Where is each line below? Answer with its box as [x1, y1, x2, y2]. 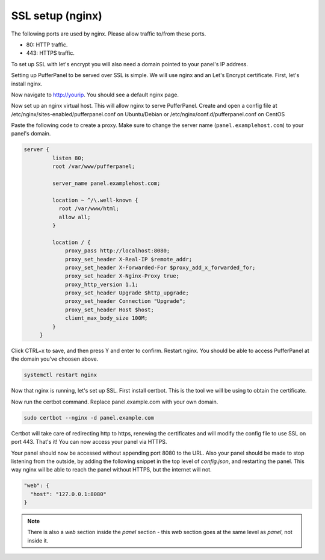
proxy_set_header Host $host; [65, 306, 155, 313]
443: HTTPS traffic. [26, 49, 75, 57]
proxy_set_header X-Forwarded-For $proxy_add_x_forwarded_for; [65, 264, 256, 271]
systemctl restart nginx [23, 372, 97, 379]
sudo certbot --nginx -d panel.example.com [23, 414, 155, 421]
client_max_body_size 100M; [65, 315, 148, 322]
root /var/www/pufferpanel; [52, 163, 135, 170]
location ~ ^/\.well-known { [52, 196, 138, 204]
